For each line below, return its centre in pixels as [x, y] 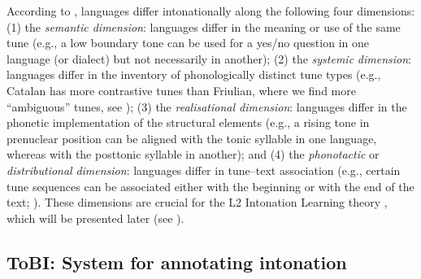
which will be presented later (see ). [95, 218]
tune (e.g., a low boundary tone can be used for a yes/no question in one [188, 43]
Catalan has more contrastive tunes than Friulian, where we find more [181, 90]
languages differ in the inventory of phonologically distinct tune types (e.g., [194, 74]
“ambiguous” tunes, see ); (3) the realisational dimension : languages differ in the [207, 106]
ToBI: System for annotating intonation [177, 262]
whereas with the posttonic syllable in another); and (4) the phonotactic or [193, 154]
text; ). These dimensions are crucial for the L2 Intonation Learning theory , [197, 202]
